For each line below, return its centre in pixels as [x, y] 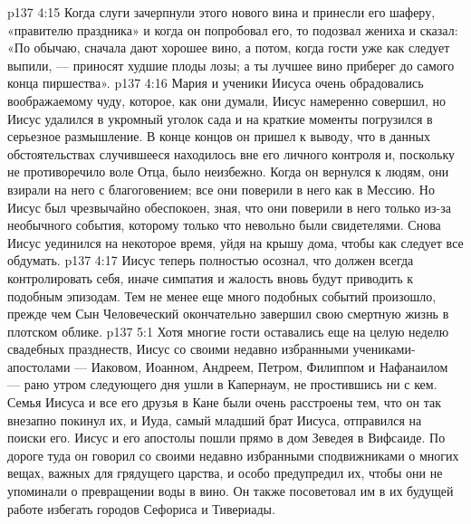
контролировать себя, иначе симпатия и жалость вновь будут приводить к [211, 277]
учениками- [384, 349]
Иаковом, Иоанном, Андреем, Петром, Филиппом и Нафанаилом [269, 366]
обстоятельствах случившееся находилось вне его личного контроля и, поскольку [231, 153]
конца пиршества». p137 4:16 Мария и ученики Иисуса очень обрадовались [216, 83]
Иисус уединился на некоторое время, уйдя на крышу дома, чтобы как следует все [235, 242]
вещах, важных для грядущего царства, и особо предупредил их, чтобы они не [225, 473]
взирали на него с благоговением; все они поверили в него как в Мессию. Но [221, 189]
